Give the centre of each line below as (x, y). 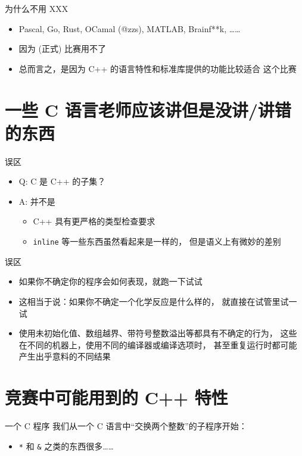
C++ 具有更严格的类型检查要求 (94, 221)
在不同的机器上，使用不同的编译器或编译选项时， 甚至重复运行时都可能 (158, 344)
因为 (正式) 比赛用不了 (63, 49)
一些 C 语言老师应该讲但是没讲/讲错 (148, 109)
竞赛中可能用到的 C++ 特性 (116, 397)
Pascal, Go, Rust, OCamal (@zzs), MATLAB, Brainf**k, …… (130, 28)
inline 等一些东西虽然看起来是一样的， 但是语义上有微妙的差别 (157, 241)
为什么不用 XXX (37, 8)
